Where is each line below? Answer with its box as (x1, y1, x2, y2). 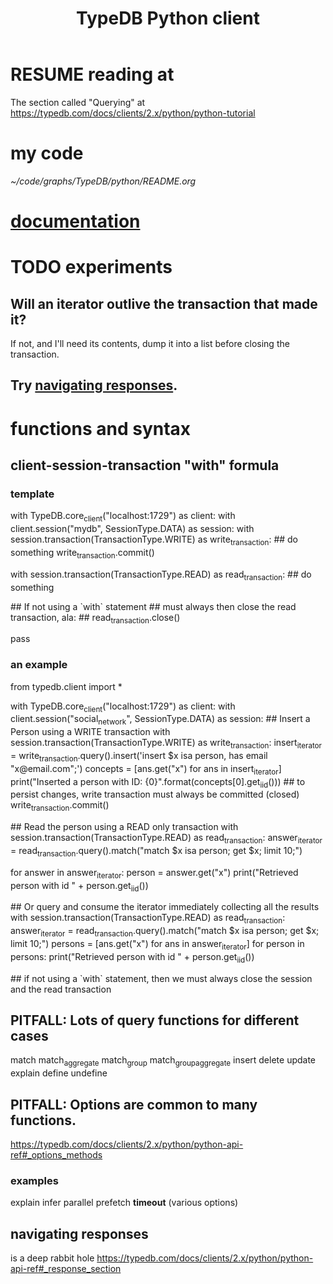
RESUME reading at (10, 63, 175, 86)
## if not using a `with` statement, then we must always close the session (10, 972, 313, 984)
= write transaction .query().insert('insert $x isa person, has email (10, 750, 268, 764)
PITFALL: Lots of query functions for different (10, 1012, 300, 1029)
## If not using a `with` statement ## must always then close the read (10, 600, 297, 612)
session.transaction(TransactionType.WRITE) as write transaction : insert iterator (10, 737, 323, 751)
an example (10, 658, 68, 672)
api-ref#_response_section (10, 1263, 122, 1275)
